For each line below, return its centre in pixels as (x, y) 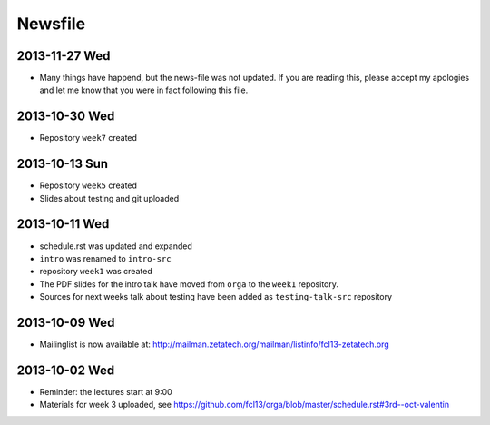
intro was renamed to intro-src (105, 258)
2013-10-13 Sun (63, 164)
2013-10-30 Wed (66, 117)
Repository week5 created (88, 185)
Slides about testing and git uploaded (109, 198)
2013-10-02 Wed (66, 370)
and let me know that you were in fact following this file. (144, 90)
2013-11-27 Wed (64, 56)
